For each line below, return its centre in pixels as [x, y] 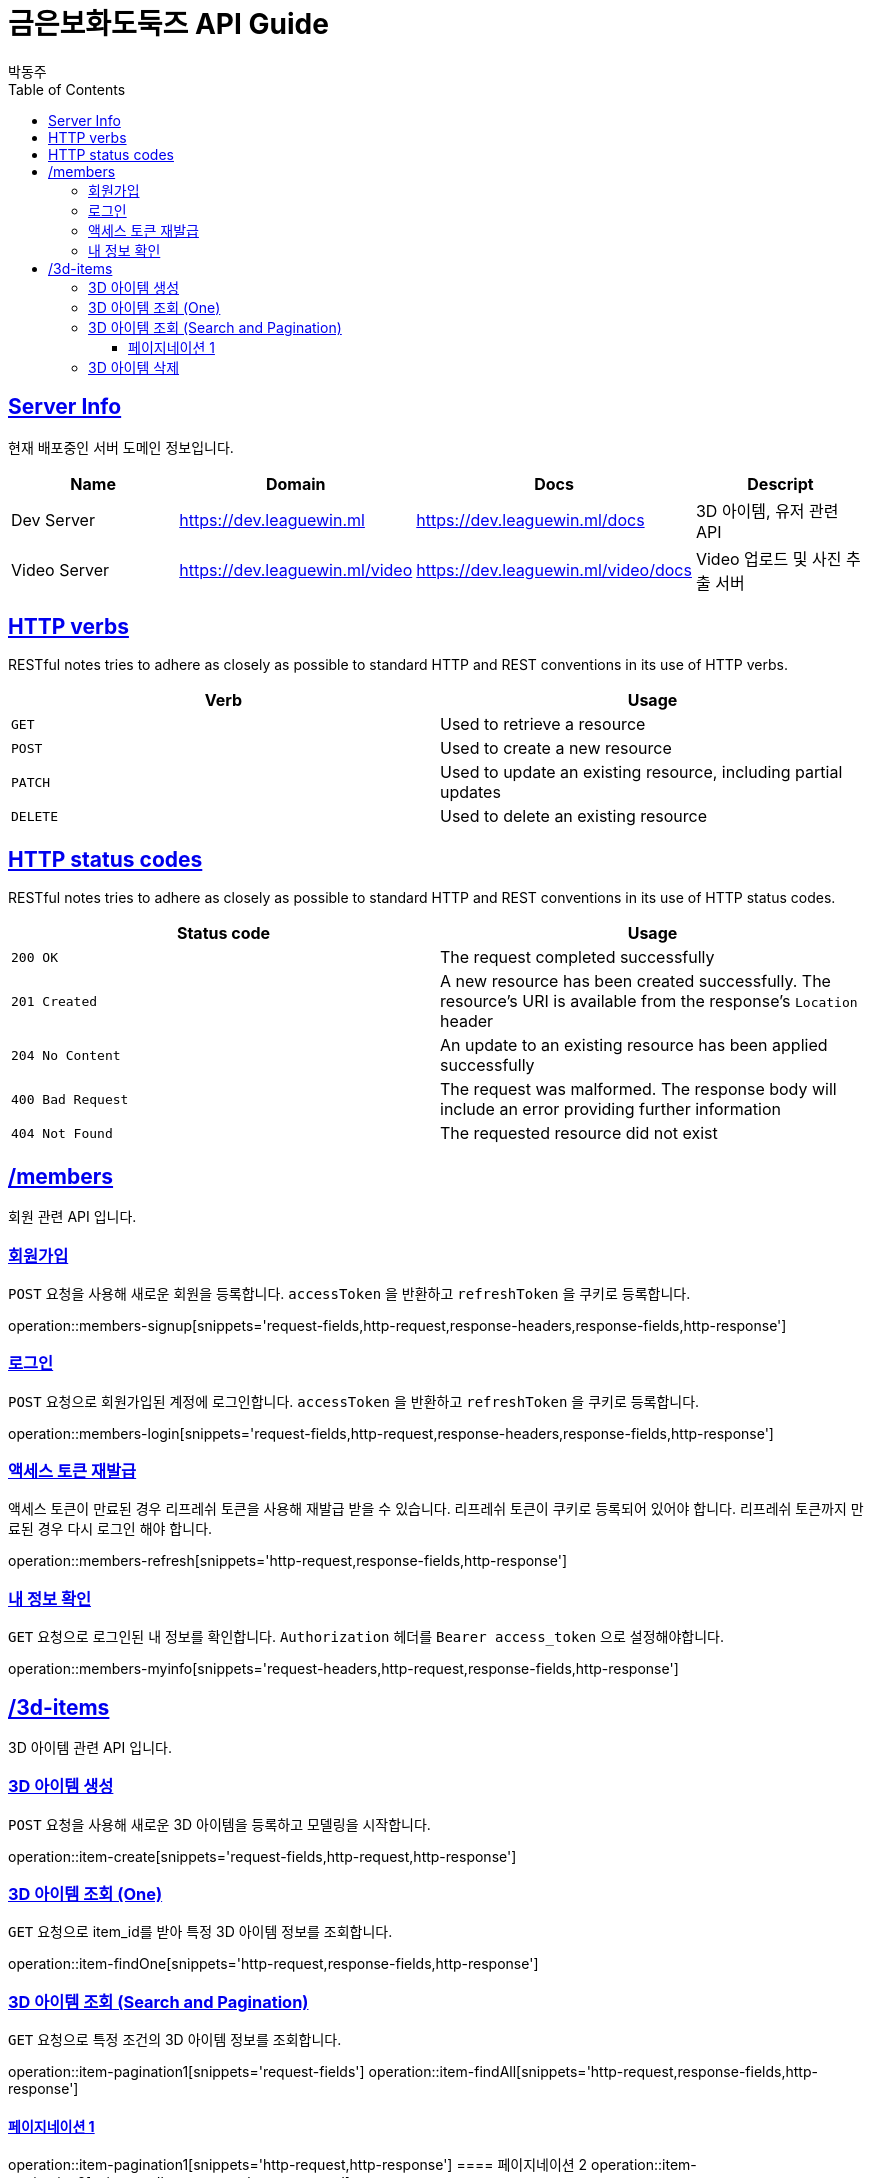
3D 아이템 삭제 [134, 367]
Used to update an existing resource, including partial [641, 772]
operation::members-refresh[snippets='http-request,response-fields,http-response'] [288, 1561]
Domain [295, 483]
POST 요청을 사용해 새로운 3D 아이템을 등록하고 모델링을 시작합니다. [219, 1824]
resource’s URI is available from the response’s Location [649, 1001]
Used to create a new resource [556, 748]
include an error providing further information [610, 1109]
